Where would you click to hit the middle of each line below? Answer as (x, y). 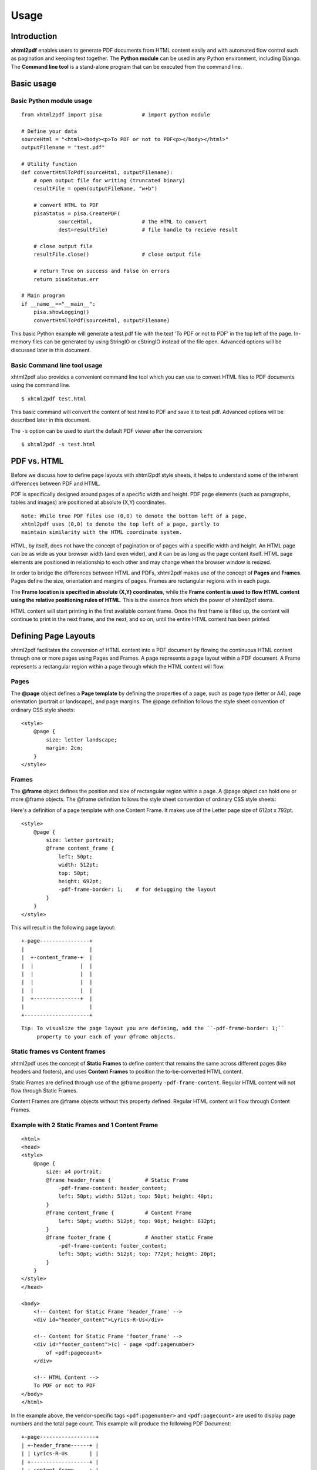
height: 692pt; (80, 881)
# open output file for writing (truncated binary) (109, 180)
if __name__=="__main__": (59, 304)
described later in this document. (51, 420)
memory (21, 342)
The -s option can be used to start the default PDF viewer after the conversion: (107, 431)
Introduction (34, 36)
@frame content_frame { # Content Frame (119, 1213)
